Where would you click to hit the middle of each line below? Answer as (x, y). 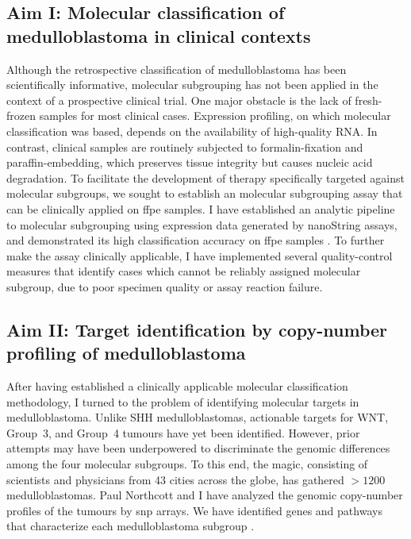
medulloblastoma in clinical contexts (159, 35)
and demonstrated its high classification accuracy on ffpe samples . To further (196, 240)
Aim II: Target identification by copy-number (197, 329)
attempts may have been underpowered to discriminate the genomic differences (198, 448)
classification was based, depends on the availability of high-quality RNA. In (192, 131)
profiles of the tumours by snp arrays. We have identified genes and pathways (194, 510)
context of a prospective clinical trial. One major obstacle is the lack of (179, 100)
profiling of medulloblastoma (126, 353)
